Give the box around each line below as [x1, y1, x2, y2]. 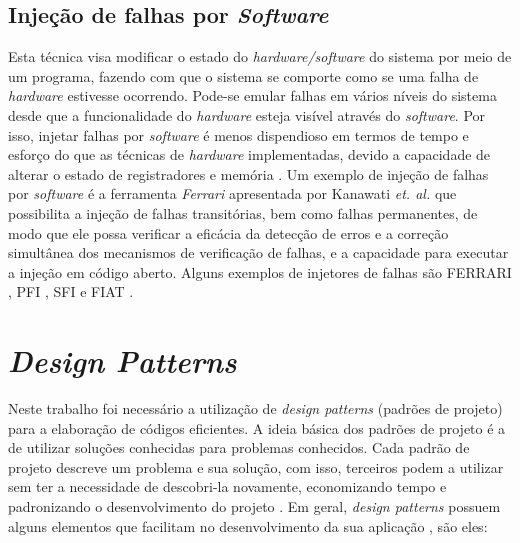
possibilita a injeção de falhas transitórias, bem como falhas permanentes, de [8, 202, 478, 223]
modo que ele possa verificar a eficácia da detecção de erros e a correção [8, 222, 449, 243]
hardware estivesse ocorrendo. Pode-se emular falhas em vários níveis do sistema [8, 85, 497, 106]
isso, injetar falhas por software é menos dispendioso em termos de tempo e [8, 124, 469, 145]
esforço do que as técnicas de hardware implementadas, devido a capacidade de [8, 144, 491, 165]
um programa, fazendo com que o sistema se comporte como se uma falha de [8, 65, 479, 86]
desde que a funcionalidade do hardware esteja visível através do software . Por [8, 104, 486, 125]
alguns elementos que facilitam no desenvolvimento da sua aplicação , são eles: [8, 515, 488, 536]
